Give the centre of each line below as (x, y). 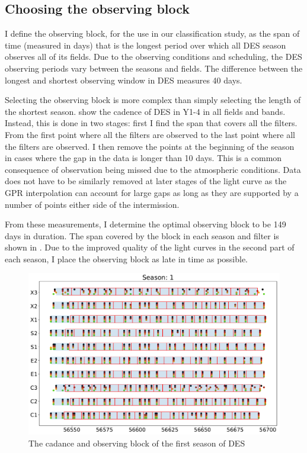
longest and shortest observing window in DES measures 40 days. (124, 80)
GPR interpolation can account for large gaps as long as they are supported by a (152, 192)
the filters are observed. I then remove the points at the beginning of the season (150, 146)
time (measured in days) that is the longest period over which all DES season (145, 45)
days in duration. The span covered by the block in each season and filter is (142, 235)
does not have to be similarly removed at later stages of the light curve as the (146, 181)
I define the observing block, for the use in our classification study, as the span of (152, 33)
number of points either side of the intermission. (92, 204)
